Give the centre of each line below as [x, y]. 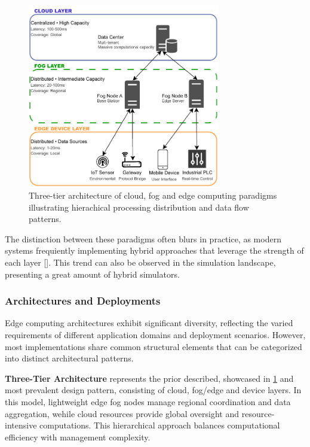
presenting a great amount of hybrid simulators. [92, 274]
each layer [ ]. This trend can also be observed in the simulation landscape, [140, 262]
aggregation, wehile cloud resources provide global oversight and [122, 413]
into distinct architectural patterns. [69, 358]
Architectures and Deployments [83, 301]
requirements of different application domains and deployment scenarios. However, [155, 335]
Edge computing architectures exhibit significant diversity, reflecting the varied [149, 323]
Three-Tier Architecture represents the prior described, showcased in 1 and [149, 378]
